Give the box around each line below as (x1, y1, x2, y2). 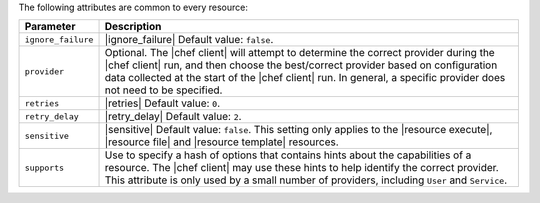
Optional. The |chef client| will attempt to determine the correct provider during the (104, 46, 495, 60)
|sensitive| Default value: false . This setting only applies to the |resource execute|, (104, 123, 493, 137)
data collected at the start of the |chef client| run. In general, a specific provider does (104, 71, 506, 85)
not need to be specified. (104, 83, 223, 97)
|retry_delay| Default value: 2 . (104, 110, 242, 124)
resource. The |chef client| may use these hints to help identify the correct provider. (104, 161, 499, 175)
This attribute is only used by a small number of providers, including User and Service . (104, 173, 508, 187)
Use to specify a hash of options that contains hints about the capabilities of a (104, 148, 472, 162)
